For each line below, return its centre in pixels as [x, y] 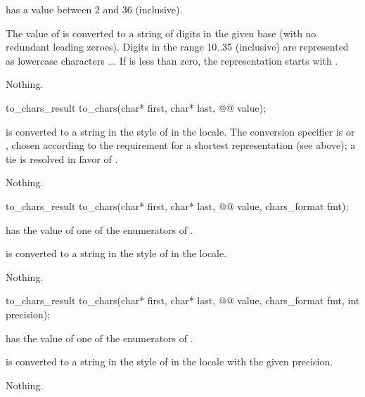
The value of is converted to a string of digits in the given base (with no [161, 33]
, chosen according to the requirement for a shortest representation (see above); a [181, 145]
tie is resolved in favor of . [62, 158]
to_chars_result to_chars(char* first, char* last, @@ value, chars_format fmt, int [183, 300]
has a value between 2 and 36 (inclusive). [94, 9]
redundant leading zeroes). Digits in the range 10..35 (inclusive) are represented [177, 47]
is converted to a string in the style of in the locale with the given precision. [169, 362]
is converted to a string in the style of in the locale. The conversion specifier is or [180, 131]
